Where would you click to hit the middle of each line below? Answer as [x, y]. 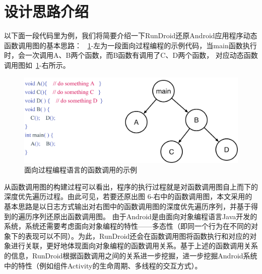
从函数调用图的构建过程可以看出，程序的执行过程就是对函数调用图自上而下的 [131, 186]
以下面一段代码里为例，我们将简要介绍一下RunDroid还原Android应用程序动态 [131, 35]
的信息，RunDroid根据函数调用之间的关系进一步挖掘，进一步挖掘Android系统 [131, 256]
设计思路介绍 [47, 11]
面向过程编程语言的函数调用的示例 [81, 170]
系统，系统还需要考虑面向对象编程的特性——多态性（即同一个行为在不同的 [127, 226]
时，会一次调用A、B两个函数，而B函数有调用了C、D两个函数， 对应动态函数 [131, 55]
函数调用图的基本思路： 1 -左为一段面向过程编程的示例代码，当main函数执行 [130, 45]
